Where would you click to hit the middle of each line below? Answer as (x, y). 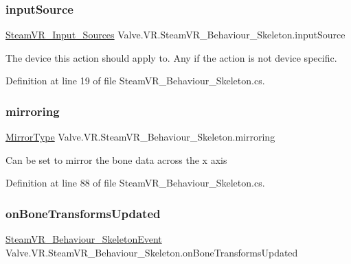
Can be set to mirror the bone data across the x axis (116, 159)
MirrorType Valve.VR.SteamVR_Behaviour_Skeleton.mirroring (140, 137)
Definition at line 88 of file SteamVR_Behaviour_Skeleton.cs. (135, 183)
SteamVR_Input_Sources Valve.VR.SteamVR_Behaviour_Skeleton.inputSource (175, 35)
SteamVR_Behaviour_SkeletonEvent (84, 239)
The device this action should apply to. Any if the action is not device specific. (171, 57)
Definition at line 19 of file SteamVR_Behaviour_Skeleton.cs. (135, 81)
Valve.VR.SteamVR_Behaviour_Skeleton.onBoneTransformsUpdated (152, 252)
